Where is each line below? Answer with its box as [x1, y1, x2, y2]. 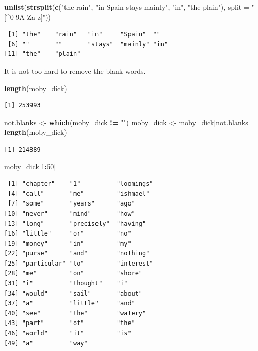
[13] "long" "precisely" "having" [4, 220, 146, 227]
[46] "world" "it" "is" [4, 330, 132, 337]
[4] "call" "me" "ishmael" [8, 190, 150, 197]
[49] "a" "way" [4, 339, 88, 347]
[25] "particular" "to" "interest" [4, 259, 153, 267]
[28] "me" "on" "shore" [4, 270, 143, 277]
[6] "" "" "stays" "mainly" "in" [8, 40, 168, 48]
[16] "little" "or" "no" [4, 230, 132, 238]
